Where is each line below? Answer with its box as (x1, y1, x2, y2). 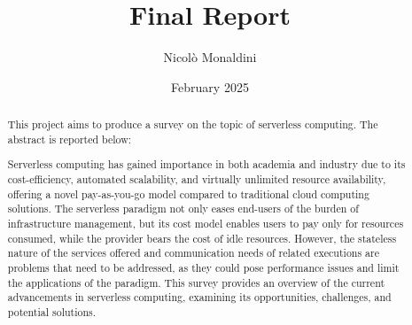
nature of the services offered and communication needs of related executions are (7, 245, 380, 260)
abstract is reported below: (7, 131, 132, 146)
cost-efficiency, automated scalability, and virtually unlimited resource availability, (7, 171, 386, 186)
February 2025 (171, 77, 249, 96)
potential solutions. (7, 304, 97, 319)
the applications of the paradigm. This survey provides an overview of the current (7, 275, 385, 290)
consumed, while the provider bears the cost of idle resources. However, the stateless (7, 230, 397, 245)
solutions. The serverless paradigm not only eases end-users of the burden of (7, 201, 359, 216)
